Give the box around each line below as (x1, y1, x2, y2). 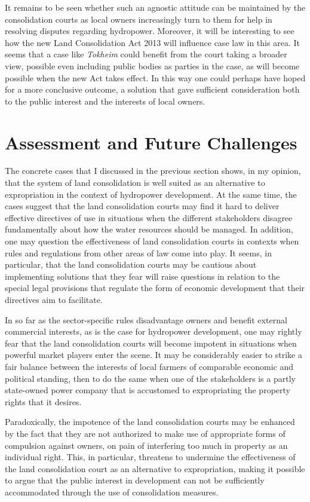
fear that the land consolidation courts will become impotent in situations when (5, 336, 297, 349)
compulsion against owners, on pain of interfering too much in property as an (5, 439, 288, 451)
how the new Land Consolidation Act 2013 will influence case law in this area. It (5, 36, 300, 48)
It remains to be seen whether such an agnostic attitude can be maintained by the (5, 1, 306, 13)
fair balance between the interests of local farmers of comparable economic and (5, 360, 293, 372)
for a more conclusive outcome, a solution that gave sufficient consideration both (5, 83, 300, 96)
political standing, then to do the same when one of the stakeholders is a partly (5, 372, 296, 384)
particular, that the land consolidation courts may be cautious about (5, 258, 257, 271)
